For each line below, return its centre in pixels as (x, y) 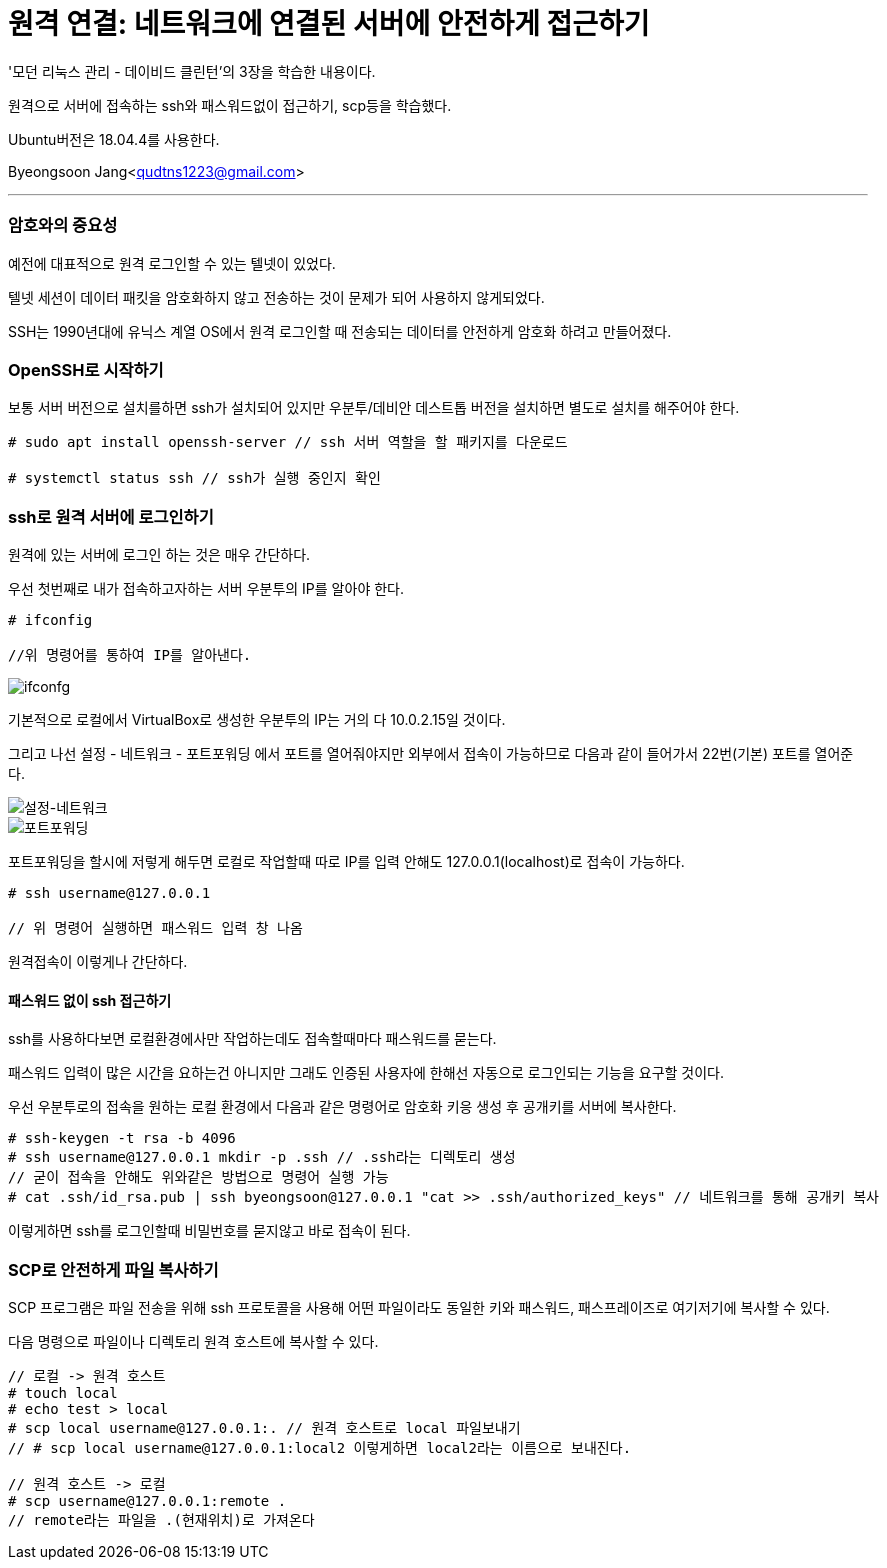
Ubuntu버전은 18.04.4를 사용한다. (114, 139)
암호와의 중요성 (63, 225)
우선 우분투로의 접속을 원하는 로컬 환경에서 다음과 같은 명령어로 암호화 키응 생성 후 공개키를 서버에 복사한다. (342, 1107)
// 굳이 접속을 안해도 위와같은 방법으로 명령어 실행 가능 (198, 1177)
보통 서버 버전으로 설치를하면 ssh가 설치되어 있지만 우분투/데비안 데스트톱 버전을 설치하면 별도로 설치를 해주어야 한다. (374, 408)
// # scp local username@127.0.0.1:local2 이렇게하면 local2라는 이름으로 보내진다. (320, 1447)
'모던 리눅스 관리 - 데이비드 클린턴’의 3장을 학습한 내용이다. (192, 71)
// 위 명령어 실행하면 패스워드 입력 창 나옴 (155, 928)
